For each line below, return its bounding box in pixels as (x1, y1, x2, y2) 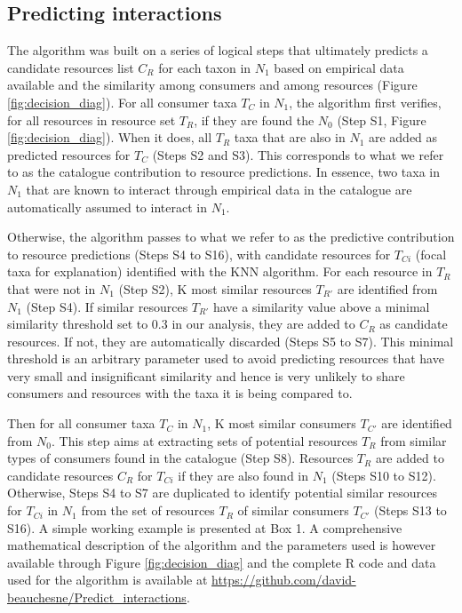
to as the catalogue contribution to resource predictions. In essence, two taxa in (7, 163, 441, 181)
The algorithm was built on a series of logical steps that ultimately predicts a (7, 41, 428, 60)
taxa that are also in (234, 128, 346, 147)
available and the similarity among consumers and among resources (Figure (7, 76, 418, 94)
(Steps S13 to (374, 501, 447, 520)
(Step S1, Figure (337, 110, 426, 129)
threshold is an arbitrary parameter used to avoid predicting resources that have (7, 349, 444, 368)
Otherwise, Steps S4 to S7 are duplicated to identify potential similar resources (7, 483, 437, 502)
